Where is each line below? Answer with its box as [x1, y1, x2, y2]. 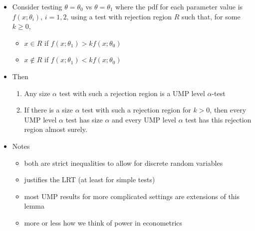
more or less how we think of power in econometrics [24, 217, 183, 228]
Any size [24, 88, 50, 98]
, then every [210, 105, 247, 115]
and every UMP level [112, 114, 176, 124]
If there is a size [24, 105, 73, 115]
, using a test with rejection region [66, 11, 172, 21]
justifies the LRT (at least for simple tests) [24, 174, 155, 185]
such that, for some [182, 11, 241, 21]
